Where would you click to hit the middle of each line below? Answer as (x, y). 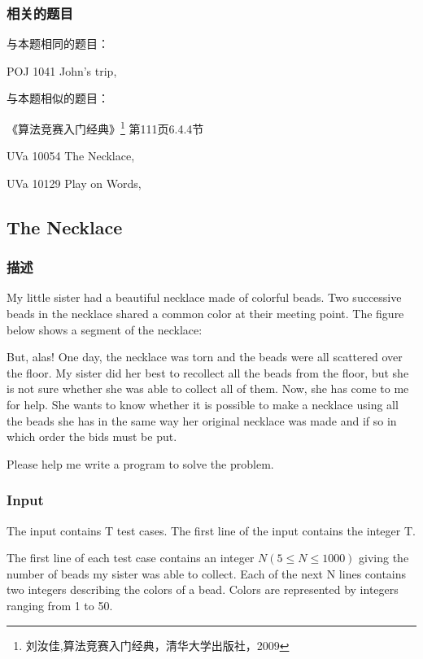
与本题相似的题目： (58, 98)
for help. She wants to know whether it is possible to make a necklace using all (203, 404)
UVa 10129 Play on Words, (74, 183)
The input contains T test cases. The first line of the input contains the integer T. (211, 530)
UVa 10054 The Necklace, (71, 156)
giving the (384, 558)
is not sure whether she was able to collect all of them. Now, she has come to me (208, 388)
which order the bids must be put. (92, 436)
